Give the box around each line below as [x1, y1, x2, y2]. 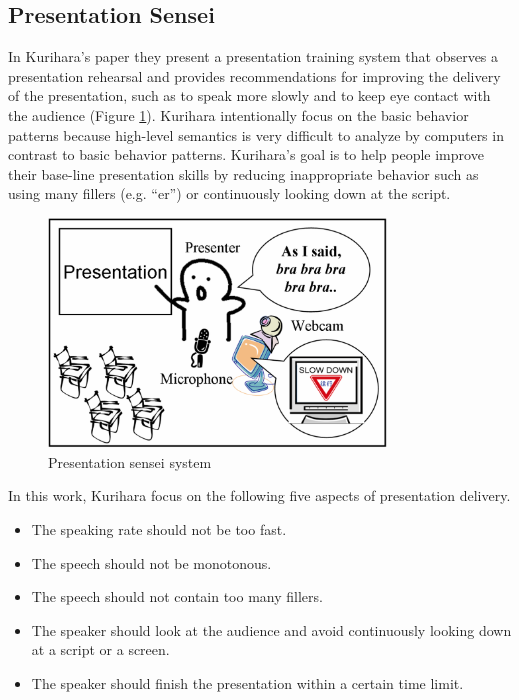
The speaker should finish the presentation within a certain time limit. [31, 672, 464, 693]
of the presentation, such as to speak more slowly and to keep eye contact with [8, 85, 491, 106]
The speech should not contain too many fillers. [31, 586, 323, 607]
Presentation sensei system [48, 451, 212, 472]
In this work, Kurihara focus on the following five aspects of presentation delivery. [8, 485, 511, 506]
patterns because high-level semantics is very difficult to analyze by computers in [8, 124, 504, 145]
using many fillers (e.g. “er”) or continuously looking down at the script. [8, 183, 451, 204]
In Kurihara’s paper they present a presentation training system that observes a [8, 46, 499, 67]
